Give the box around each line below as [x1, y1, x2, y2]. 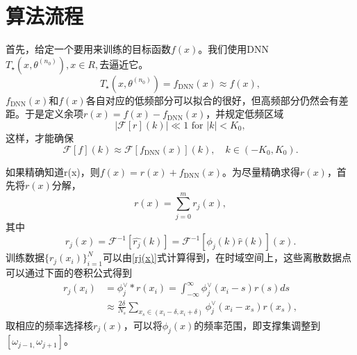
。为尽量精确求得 [222, 164, 301, 179]
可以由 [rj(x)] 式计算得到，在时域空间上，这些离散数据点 [103, 250, 351, 265]
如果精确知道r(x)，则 [6, 164, 100, 179]
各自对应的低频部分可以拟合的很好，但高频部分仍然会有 [85, 92, 339, 107]
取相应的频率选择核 [6, 317, 93, 332]
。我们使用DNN [198, 42, 269, 56]
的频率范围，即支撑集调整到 [194, 317, 321, 332]
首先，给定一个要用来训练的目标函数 [6, 42, 171, 56]
